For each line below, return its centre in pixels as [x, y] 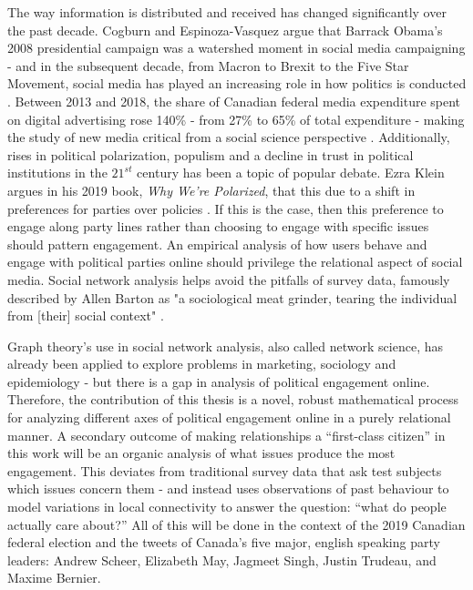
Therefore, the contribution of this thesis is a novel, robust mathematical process [233, 399]
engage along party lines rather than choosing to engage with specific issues [218, 226]
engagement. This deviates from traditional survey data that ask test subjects [225, 470]
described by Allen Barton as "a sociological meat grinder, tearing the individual [232, 297]
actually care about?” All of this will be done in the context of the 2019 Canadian [236, 524]
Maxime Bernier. [54, 578]
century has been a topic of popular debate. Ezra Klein [291, 173]
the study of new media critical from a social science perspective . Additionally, [229, 137]
